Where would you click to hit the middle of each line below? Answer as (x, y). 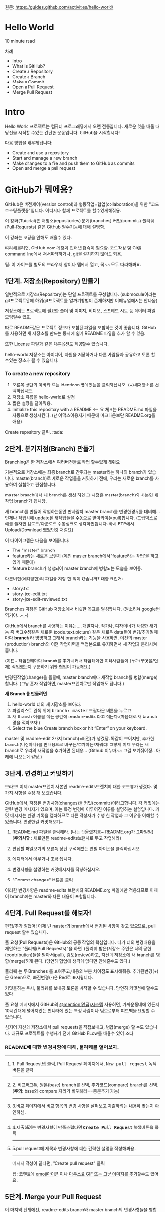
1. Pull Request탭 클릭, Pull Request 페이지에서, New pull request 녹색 (84, 1063)
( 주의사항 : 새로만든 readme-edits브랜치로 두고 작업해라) (67, 838)
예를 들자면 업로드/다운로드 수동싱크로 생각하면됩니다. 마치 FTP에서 (69, 523)
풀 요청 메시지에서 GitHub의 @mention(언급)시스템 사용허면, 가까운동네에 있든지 (82, 1005)
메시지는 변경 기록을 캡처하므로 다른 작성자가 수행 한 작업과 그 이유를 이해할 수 (85, 815)
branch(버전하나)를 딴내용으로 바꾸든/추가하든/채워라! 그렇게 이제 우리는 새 (77, 744)
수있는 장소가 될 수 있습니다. (32, 360)
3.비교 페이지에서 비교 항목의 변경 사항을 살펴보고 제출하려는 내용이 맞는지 (83, 1106)
